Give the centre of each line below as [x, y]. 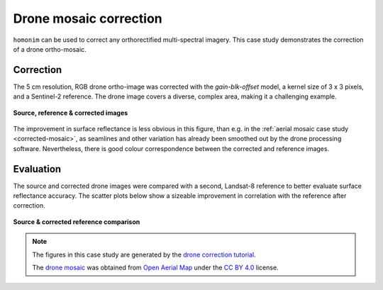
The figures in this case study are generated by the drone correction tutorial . [144, 255]
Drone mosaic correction [88, 18]
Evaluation [37, 169]
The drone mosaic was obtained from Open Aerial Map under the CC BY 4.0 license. [156, 268]
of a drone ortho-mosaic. [50, 49]
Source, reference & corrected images [71, 113]
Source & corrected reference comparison [77, 222]
